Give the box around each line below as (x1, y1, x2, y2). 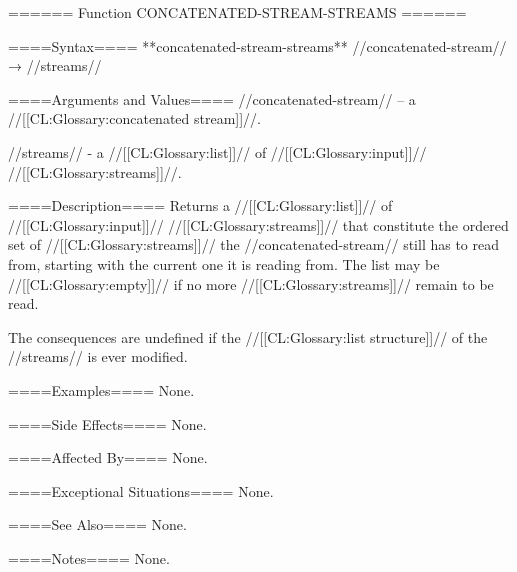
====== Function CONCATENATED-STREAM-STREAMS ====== (8, 2, 467, 22)
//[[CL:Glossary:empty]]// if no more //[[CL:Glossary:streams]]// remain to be (8, 273, 494, 294)
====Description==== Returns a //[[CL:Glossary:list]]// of (8, 195, 393, 216)
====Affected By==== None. (8, 447, 208, 468)
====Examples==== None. (8, 379, 195, 400)
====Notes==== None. (8, 547, 170, 568)
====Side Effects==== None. (8, 413, 207, 434)
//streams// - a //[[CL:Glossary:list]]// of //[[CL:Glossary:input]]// (8, 141, 427, 162)
